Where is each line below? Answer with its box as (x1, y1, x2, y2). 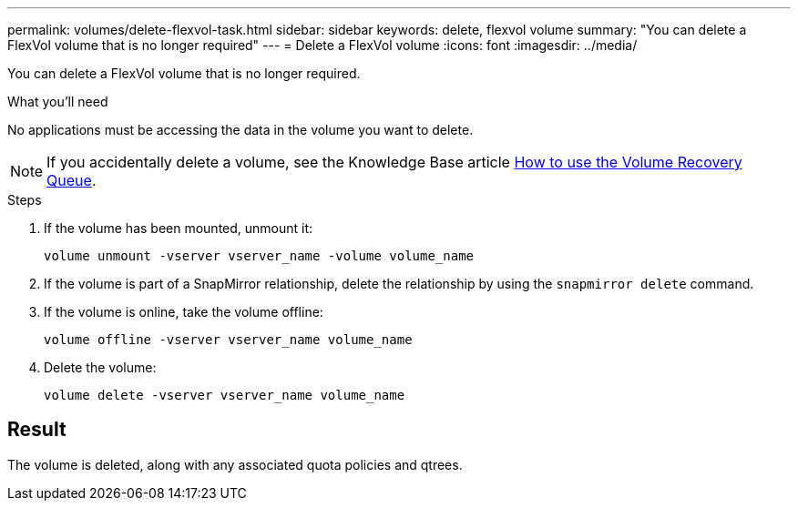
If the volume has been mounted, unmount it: (44, 220, 313, 236)
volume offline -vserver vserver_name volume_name (44, 332, 413, 347)
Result (7, 418, 66, 442)
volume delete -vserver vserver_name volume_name (44, 388, 405, 402)
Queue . (46, 171, 97, 189)
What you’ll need (7, 94, 108, 109)
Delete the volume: (44, 360, 157, 375)
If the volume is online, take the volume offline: (44, 304, 323, 320)
